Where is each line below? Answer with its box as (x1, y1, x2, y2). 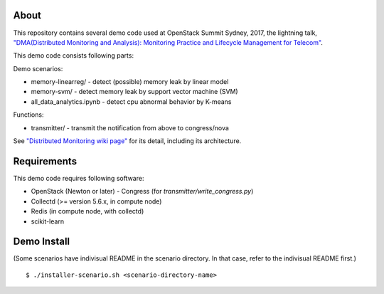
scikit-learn (31, 217, 64, 226)
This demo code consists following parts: (13, 51, 134, 60)
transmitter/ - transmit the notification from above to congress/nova (31, 123, 229, 132)
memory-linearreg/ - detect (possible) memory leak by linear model (31, 78, 229, 86)
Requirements (13, 155, 78, 167)
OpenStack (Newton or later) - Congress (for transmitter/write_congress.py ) (31, 187, 254, 196)
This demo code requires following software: (13, 174, 144, 182)
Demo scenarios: (13, 64, 63, 73)
